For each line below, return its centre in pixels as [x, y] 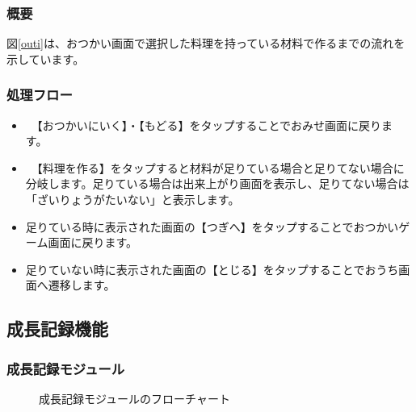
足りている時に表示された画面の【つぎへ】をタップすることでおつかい [212, 226]
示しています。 [46, 58]
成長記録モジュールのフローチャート [134, 398]
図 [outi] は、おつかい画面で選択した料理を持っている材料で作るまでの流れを [206, 43]
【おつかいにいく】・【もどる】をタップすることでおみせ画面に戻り [209, 125]
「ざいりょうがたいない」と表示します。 [132, 199]
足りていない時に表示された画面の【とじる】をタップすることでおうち [212, 269]
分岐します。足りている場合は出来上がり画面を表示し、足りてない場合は [217, 183]
